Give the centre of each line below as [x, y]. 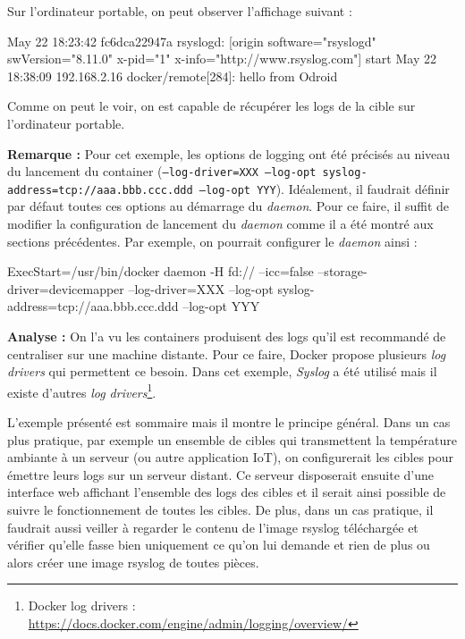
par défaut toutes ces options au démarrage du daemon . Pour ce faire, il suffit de [228, 206]
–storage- [342, 271]
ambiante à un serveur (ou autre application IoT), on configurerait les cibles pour [231, 457]
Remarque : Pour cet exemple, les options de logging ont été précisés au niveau [229, 153]
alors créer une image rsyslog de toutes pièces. [133, 562]
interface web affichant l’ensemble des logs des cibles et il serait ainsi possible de [227, 492]
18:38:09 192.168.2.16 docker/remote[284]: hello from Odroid [173, 76]
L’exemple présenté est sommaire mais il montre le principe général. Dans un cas [229, 422]
